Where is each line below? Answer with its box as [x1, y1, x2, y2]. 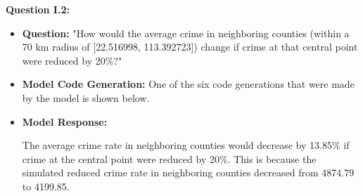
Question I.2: [6, 2, 70, 16]
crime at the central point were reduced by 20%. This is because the [22, 151, 317, 166]
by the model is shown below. [22, 90, 150, 105]
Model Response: [22, 114, 108, 129]
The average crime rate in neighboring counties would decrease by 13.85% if [22, 138, 350, 152]
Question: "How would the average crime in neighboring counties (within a [22, 25, 350, 40]
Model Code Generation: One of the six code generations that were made [22, 77, 355, 91]
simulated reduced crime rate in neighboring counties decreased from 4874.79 [22, 165, 355, 180]
